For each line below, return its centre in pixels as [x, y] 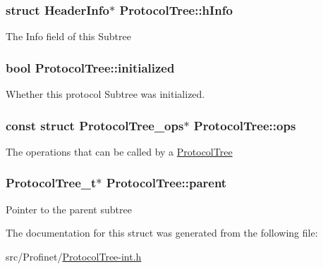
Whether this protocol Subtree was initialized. [105, 94]
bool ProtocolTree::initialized [90, 67]
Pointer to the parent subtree [69, 209]
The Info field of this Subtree [68, 36]
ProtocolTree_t [51, 183]
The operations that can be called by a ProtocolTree [119, 151]
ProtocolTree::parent [166, 183]
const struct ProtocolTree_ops [95, 125]
